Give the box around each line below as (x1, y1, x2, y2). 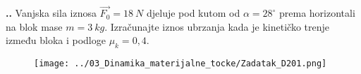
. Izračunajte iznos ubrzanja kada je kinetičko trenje (104, 19, 329, 34)
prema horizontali (279, 6, 355, 20)
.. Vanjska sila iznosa (6, 6, 97, 20)
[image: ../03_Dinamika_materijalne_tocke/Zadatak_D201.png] (34, 59, 327, 69)
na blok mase (6, 19, 63, 34)
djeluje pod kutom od (146, 6, 240, 20)
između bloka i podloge (6, 33, 106, 47)
